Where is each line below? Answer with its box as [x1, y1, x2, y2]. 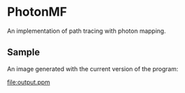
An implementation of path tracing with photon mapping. [7, 27, 166, 35]
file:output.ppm [7, 78, 51, 86]
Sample [7, 46, 40, 58]
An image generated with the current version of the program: [7, 64, 179, 72]
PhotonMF [7, 4, 67, 20]
